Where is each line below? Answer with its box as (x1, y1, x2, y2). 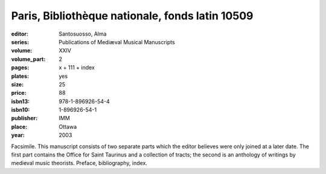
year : (11, 132, 25, 139)
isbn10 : (11, 106, 30, 114)
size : (11, 80, 24, 88)
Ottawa (59, 123, 77, 130)
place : (11, 123, 28, 130)
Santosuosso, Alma (59, 30, 107, 37)
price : (11, 89, 27, 97)
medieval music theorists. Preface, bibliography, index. (11, 159, 148, 167)
